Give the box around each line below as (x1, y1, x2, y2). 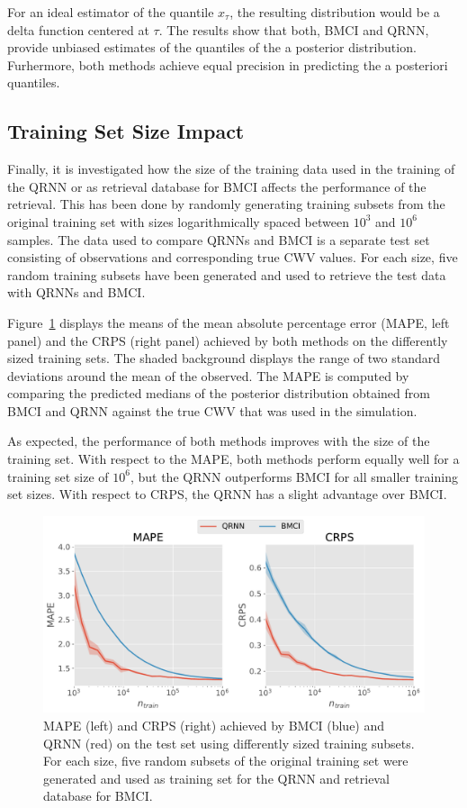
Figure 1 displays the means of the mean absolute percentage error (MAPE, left (7, 313, 450, 331)
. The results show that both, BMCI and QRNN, (158, 20, 429, 39)
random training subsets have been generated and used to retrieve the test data (7, 265, 446, 284)
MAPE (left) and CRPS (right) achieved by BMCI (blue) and (43, 716, 385, 735)
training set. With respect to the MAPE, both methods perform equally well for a (7, 449, 460, 468)
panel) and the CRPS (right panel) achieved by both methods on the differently (7, 331, 448, 350)
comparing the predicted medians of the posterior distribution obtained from (7, 384, 430, 403)
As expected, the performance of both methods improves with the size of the (7, 431, 430, 450)
